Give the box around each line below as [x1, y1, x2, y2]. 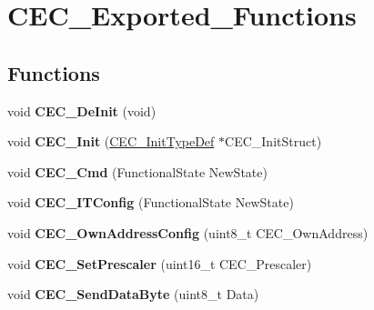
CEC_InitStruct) [225, 132, 322, 151]
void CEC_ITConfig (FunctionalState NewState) [7, 193, 294, 212]
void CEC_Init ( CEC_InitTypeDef [7, 132, 215, 151]
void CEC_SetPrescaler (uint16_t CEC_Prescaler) [7, 254, 312, 273]
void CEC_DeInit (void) [7, 101, 157, 120]
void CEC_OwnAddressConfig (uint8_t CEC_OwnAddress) [7, 223, 369, 242]
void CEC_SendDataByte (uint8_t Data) [7, 285, 259, 304]
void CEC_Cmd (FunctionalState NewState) [7, 162, 268, 181]
